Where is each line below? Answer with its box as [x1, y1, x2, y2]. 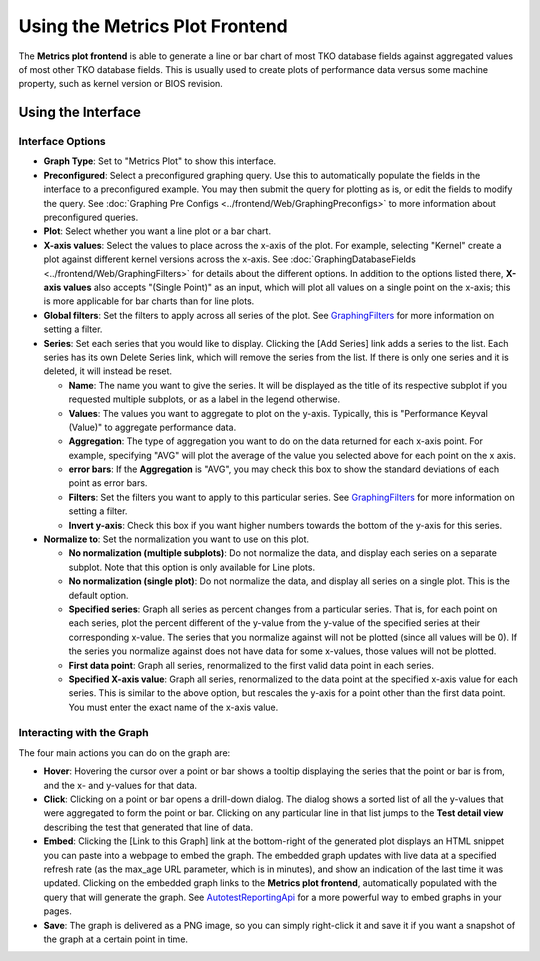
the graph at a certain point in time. [43, 933, 189, 945]
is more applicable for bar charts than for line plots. [43, 295, 255, 307]
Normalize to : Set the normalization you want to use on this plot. [43, 533, 310, 545]
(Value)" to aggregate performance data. [68, 421, 237, 433]
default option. [68, 589, 129, 601]
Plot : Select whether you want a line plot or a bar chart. [43, 225, 272, 237]
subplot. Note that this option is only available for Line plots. [68, 561, 315, 573]
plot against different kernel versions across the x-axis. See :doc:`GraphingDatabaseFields [43, 253, 417, 265]
